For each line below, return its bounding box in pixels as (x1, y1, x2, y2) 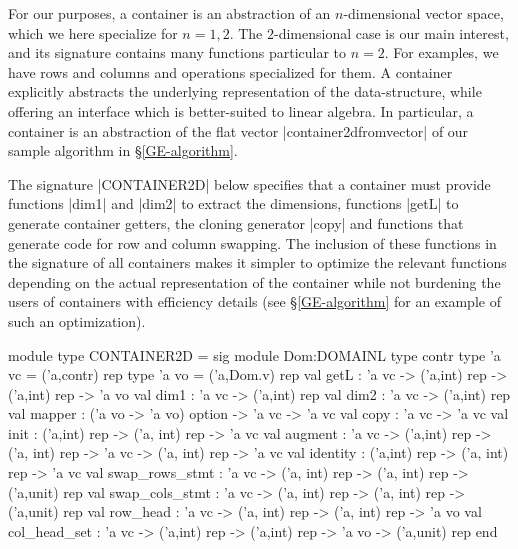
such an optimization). (8, 310, 146, 331)
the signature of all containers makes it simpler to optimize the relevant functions (8, 252, 507, 273)
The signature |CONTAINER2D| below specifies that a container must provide (8, 173, 491, 194)
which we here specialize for (8, 22, 178, 43)
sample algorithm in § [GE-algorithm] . (8, 140, 238, 161)
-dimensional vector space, (343, 3, 504, 23)
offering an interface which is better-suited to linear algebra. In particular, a (8, 100, 474, 121)
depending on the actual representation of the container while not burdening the (8, 271, 501, 292)
